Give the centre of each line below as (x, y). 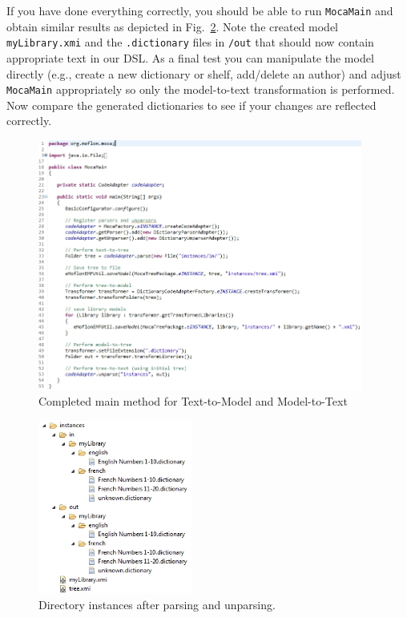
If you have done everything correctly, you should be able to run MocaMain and (200, 10)
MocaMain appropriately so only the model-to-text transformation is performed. (201, 89)
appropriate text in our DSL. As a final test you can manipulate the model (190, 57)
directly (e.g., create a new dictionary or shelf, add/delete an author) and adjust (204, 73)
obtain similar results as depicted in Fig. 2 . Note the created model (173, 26)
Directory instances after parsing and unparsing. (157, 604)
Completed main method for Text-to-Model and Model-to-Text (193, 401)
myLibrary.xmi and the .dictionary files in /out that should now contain (190, 42)
